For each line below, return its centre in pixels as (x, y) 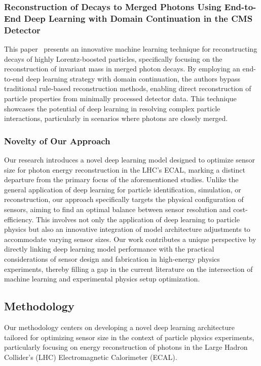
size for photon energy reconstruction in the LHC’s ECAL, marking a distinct (125, 169)
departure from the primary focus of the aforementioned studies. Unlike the (121, 179)
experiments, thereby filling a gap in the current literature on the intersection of (128, 269)
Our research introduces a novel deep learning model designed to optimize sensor (129, 160)
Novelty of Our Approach (57, 140)
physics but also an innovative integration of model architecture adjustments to (127, 229)
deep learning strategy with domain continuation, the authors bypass (133, 78)
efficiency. (19, 219)
